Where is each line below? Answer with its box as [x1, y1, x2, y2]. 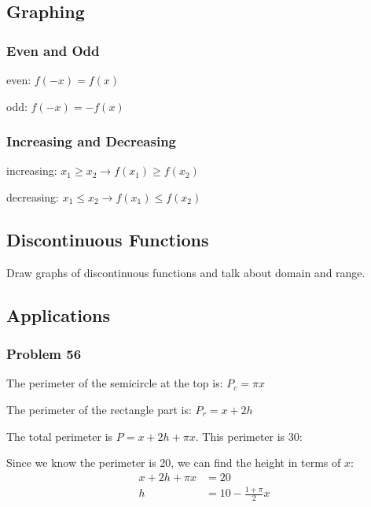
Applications [6, 302, 111, 327]
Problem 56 [6, 344, 82, 364]
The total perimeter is [6, 427, 113, 444]
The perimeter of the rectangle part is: [6, 401, 192, 417]
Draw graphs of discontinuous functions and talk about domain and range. [6, 264, 365, 280]
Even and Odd [6, 40, 100, 60]
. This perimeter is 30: [195, 427, 303, 444]
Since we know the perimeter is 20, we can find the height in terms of [6, 454, 341, 471]
